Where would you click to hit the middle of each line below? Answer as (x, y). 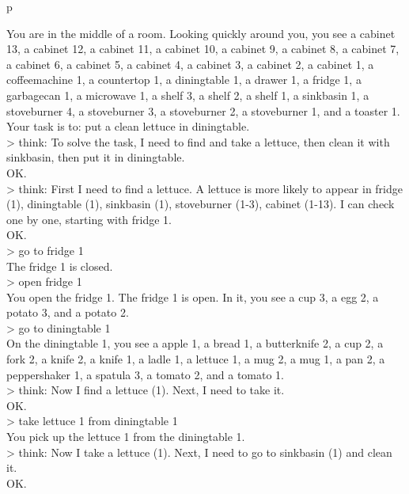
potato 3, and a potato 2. (68, 312)
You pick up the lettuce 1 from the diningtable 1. (126, 437)
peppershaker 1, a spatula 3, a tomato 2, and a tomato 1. (146, 374)
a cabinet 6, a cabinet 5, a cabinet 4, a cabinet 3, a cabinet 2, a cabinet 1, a (190, 64)
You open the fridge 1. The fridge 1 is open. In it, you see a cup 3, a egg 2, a (193, 296)
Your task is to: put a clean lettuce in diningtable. (128, 126)
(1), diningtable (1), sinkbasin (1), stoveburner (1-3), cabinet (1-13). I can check (201, 204)
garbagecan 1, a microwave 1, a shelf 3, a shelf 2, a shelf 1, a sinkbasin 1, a (188, 95)
